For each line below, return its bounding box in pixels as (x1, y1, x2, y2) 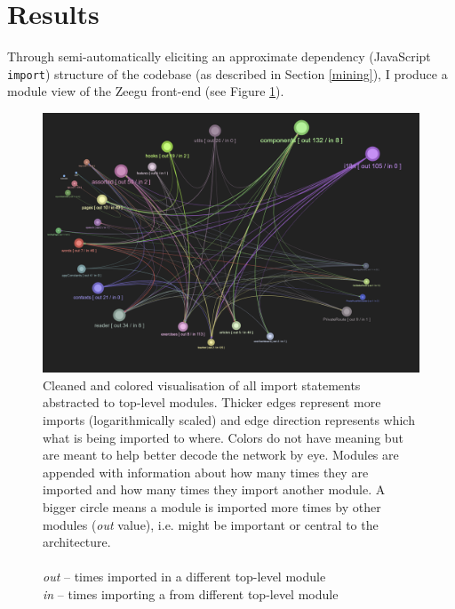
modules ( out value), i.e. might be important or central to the (43, 515, 379, 533)
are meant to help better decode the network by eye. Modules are (43, 445, 399, 464)
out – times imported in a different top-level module (43, 567, 326, 586)
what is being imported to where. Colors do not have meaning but (43, 428, 403, 446)
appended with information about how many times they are (43, 462, 369, 481)
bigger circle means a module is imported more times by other (43, 498, 381, 517)
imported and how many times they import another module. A (43, 480, 386, 499)
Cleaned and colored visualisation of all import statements (43, 375, 361, 394)
